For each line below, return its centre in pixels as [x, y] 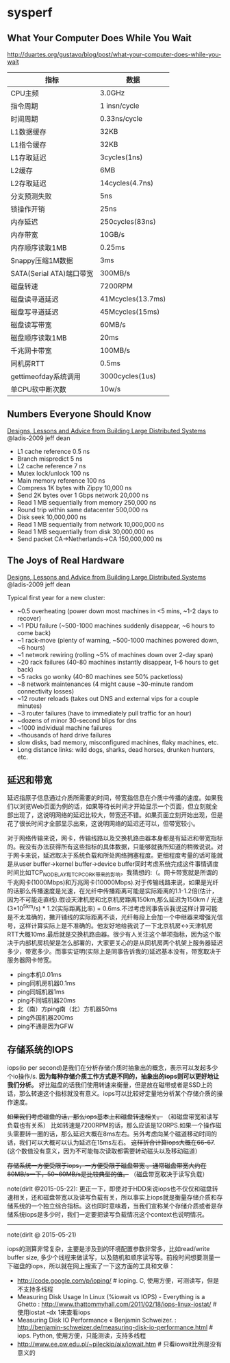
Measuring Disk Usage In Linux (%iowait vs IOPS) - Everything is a [111, 1296]
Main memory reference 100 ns [61, 480]
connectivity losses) [46, 691]
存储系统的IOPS [40, 1050]
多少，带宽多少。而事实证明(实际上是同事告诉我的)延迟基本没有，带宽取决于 [114, 951]
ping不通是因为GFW [45, 1026]
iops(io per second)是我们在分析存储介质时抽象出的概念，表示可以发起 [107, 1067]
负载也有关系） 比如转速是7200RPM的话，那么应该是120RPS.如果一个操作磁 [114, 1125]
